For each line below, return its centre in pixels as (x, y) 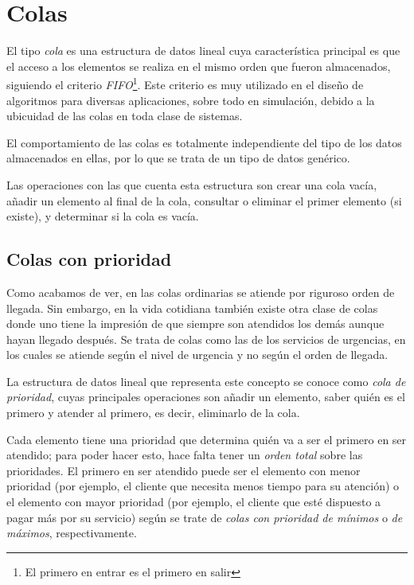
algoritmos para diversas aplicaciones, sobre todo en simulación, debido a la (191, 100)
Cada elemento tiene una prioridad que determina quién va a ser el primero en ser (207, 439)
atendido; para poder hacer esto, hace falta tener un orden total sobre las (185, 455)
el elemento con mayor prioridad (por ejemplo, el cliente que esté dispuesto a (194, 502)
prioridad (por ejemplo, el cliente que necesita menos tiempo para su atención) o (203, 486)
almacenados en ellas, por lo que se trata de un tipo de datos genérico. (178, 158)
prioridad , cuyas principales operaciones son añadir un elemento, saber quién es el (206, 397)
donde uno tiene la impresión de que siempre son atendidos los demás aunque (195, 324)
